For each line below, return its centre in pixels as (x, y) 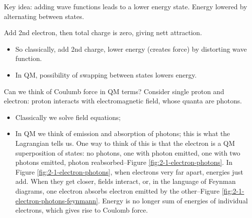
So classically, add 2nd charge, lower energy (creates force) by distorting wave (131, 49)
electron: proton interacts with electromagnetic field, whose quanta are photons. (123, 101)
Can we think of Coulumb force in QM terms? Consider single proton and (114, 91)
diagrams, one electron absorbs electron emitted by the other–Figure (117, 190)
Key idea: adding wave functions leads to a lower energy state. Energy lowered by (126, 6)
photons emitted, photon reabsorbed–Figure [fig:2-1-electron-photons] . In (124, 162)
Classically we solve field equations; (68, 117)
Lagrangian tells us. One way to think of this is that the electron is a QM (125, 143)
